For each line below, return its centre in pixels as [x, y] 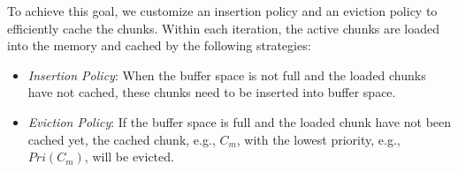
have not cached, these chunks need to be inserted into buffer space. [212, 92]
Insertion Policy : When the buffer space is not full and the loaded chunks [227, 75]
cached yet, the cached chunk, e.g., [122, 139]
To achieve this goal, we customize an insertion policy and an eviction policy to [222, 11]
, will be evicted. [129, 157]
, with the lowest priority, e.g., [318, 139]
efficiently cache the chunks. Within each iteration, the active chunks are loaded [224, 28]
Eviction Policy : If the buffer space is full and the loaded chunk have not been [240, 121]
